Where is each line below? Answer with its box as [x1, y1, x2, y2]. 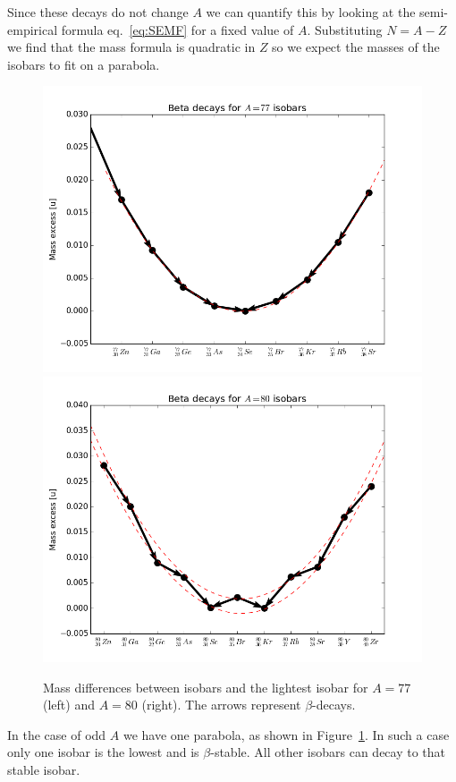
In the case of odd [7, 725, 106, 744]
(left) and [43, 695, 95, 714]
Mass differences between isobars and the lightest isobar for [43, 677, 368, 696]
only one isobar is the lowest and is [7, 743, 199, 761]
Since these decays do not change [7, 3, 189, 21]
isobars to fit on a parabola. [7, 55, 160, 73]
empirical [7, 20, 58, 38]
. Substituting [307, 20, 383, 38]
